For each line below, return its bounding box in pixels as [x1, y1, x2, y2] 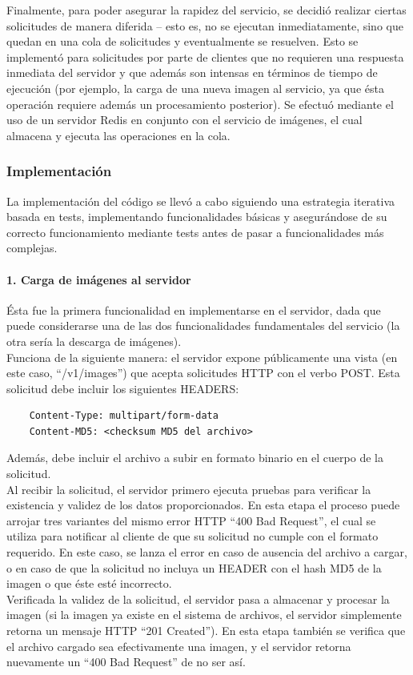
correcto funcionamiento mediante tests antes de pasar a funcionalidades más [6, 223, 384, 240]
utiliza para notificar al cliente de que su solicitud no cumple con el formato [6, 528, 379, 544]
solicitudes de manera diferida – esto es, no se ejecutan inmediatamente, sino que [6, 17, 403, 34]
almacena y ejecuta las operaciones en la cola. [6, 127, 231, 143]
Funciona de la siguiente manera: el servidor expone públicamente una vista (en [6, 348, 398, 365]
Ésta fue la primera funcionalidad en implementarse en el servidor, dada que [6, 301, 381, 318]
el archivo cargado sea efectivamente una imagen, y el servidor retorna [6, 637, 351, 654]
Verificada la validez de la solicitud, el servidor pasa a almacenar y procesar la [6, 590, 390, 607]
